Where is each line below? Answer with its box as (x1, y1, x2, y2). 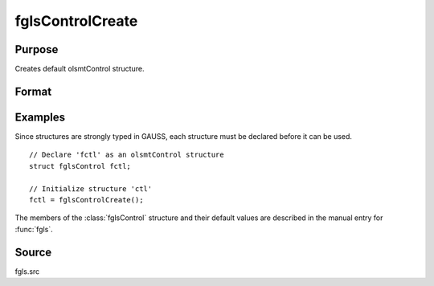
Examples (14, 110, 66, 124)
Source (14, 245, 52, 259)
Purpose (14, 43, 59, 56)
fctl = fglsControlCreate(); (29, 195, 144, 204)
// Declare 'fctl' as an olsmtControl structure (29, 150, 224, 160)
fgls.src (14, 266, 40, 276)
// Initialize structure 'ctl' (29, 184, 153, 193)
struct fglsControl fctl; (29, 161, 132, 170)
